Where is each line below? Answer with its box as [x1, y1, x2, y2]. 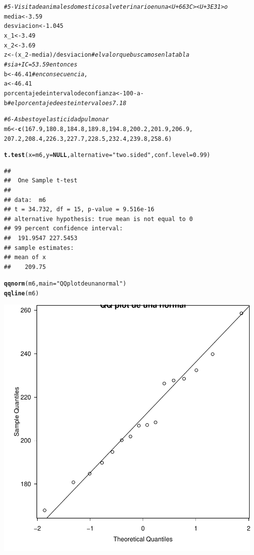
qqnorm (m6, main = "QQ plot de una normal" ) [4, 280, 127, 288]
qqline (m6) [4, 290, 39, 297]
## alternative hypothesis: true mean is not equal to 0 [4, 215, 193, 222]
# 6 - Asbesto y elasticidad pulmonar [4, 116, 109, 123]
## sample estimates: [4, 244, 74, 251]
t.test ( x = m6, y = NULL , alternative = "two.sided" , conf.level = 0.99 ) [4, 152, 211, 159]
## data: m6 [4, 196, 46, 203]
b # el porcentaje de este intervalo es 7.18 [4, 99, 127, 107]
